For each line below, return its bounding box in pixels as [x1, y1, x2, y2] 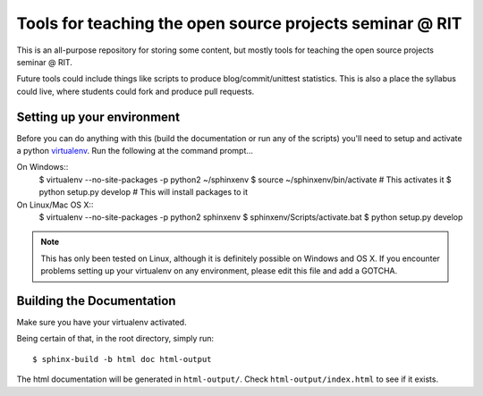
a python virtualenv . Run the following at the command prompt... [16, 146, 254, 156]
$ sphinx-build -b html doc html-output [32, 354, 212, 364]
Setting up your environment [16, 109, 181, 124]
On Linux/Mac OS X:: [16, 199, 94, 210]
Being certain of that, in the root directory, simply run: [16, 333, 215, 344]
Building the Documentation [16, 293, 176, 308]
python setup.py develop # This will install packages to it [38, 187, 249, 198]
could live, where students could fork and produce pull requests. [16, 86, 255, 97]
